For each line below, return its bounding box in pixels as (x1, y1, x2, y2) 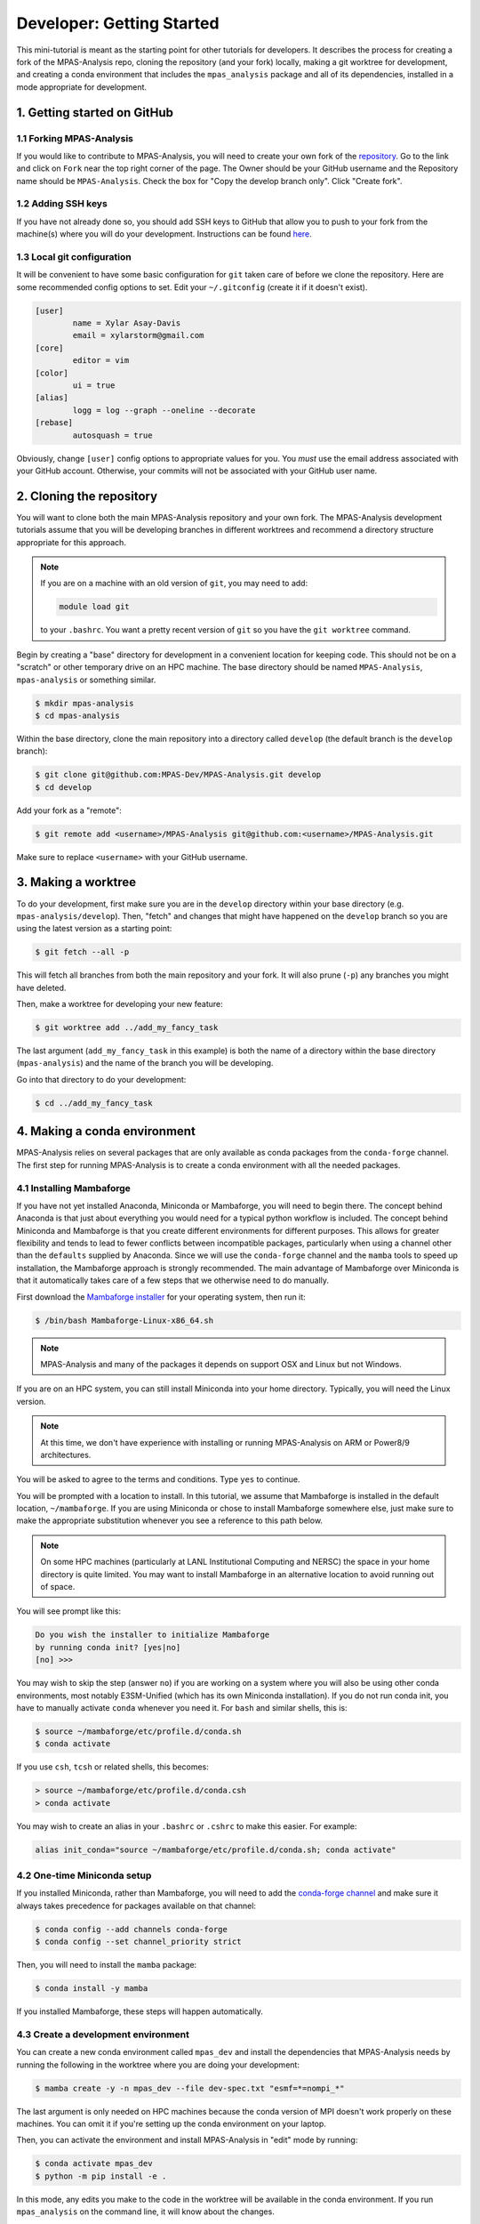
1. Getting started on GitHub (16, 105, 173, 120)
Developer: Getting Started (16, 13, 220, 33)
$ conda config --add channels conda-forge (35, 1924, 228, 1934)
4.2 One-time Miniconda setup (16, 1869, 152, 1882)
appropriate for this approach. (16, 536, 126, 547)
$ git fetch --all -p (35, 947, 130, 957)
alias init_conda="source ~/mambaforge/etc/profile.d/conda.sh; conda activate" (35, 1844, 396, 1855)
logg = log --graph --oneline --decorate (72, 405, 256, 415)
